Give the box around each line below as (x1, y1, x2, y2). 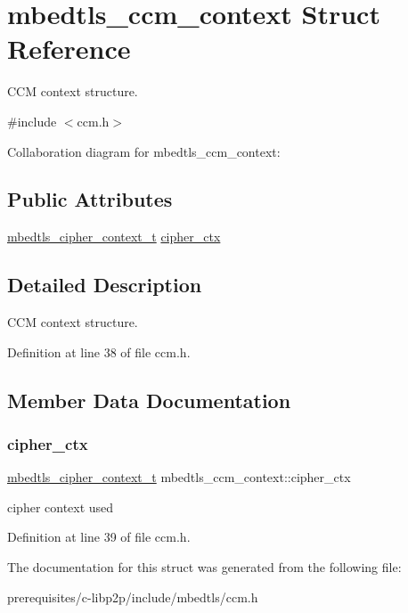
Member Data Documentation (7, 386, 291, 413)
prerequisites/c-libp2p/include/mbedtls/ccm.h (7, 587, 258, 606)
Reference (7, 30, 131, 67)
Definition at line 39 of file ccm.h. (7, 527, 191, 546)
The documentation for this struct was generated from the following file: (7, 558, 402, 576)
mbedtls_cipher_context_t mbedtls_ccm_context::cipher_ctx (7, 468, 351, 486)
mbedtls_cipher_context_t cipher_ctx (7, 227, 221, 246)
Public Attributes (7, 185, 173, 213)
